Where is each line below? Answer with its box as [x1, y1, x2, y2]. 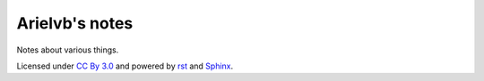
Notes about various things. [16, 45, 119, 55]
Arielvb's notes [16, 13, 134, 33]
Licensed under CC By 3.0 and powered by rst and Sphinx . [16, 61, 234, 71]
